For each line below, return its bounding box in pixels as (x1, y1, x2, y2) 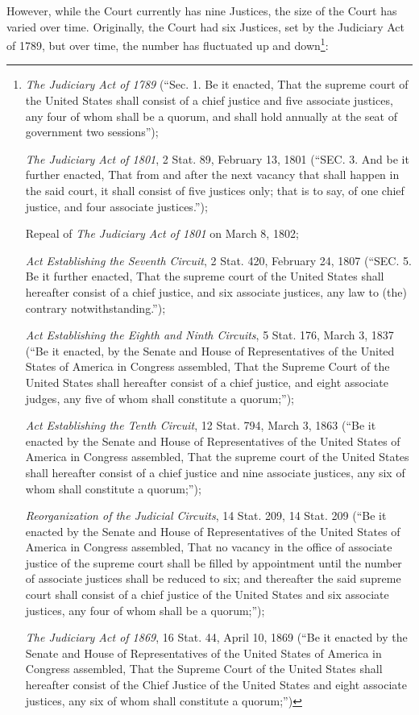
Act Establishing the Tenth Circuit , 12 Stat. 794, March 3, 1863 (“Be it (25, 417, 376, 434)
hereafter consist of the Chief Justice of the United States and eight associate (25, 676, 407, 693)
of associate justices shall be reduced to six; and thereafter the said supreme (25, 570, 401, 587)
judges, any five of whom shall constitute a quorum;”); (25, 389, 294, 406)
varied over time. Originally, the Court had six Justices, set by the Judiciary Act (6, 18, 405, 35)
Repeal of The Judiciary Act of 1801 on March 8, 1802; (25, 225, 299, 242)
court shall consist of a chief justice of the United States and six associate (25, 586, 389, 603)
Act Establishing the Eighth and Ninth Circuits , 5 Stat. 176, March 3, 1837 (25, 326, 394, 343)
